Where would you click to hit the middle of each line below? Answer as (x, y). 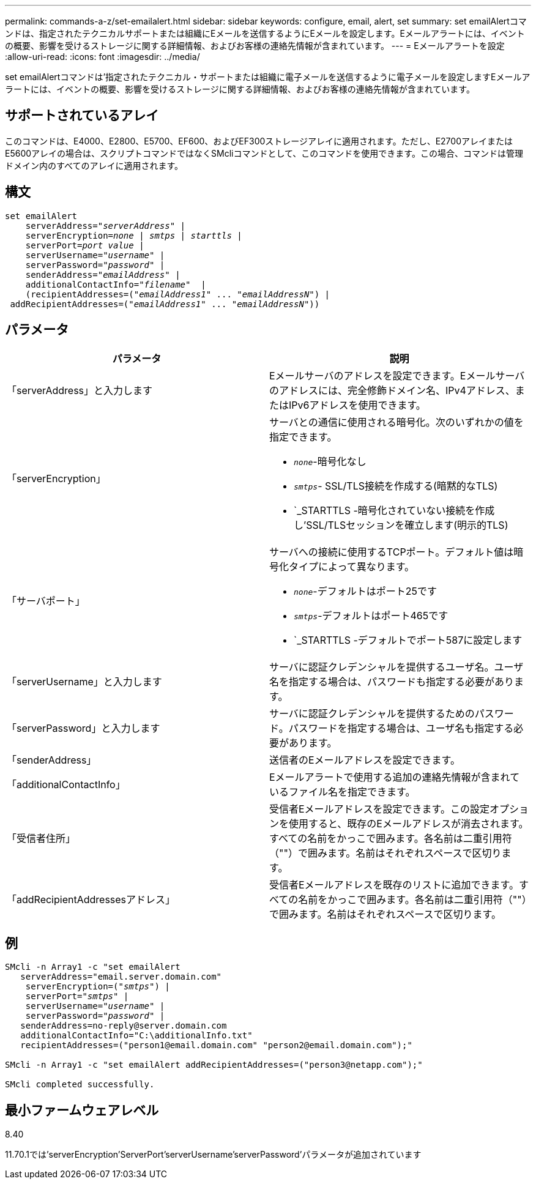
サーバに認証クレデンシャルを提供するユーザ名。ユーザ (396, 667)
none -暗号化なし (330, 461)
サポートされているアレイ (82, 116)
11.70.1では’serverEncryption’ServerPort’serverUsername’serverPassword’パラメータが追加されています (213, 1155)
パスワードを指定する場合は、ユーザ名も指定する (401, 728)
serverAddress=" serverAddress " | (106, 225)
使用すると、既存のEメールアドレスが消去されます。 (409, 823)
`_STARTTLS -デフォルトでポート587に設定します (408, 640)
